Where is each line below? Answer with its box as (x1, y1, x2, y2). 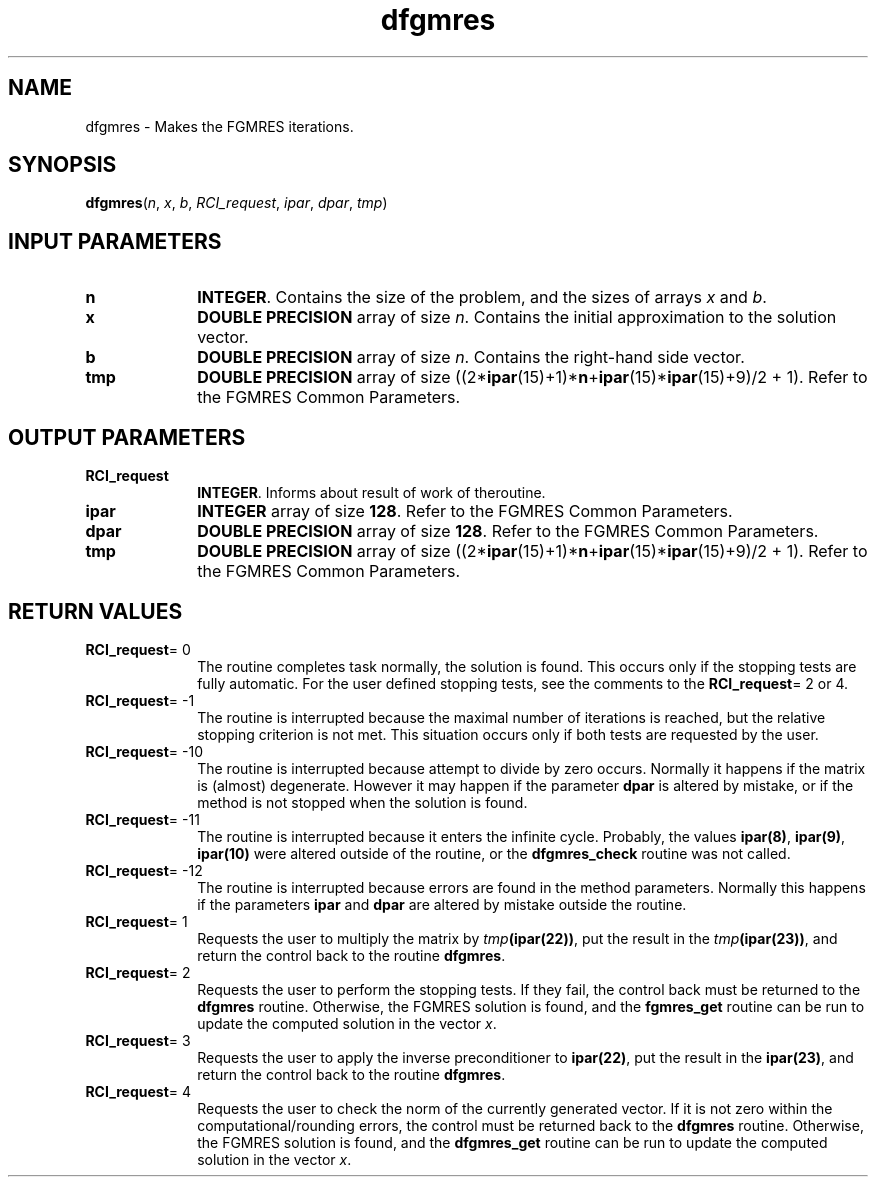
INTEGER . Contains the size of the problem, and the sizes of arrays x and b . (197, 287, 767, 308)
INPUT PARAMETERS (8, 228, 222, 254)
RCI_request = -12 (85, 861, 203, 879)
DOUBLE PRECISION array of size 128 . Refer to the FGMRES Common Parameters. (197, 521, 819, 542)
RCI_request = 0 (85, 640, 191, 658)
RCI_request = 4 (85, 1082, 192, 1100)
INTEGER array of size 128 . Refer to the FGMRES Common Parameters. (197, 501, 733, 522)
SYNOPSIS (8, 152, 117, 178)
